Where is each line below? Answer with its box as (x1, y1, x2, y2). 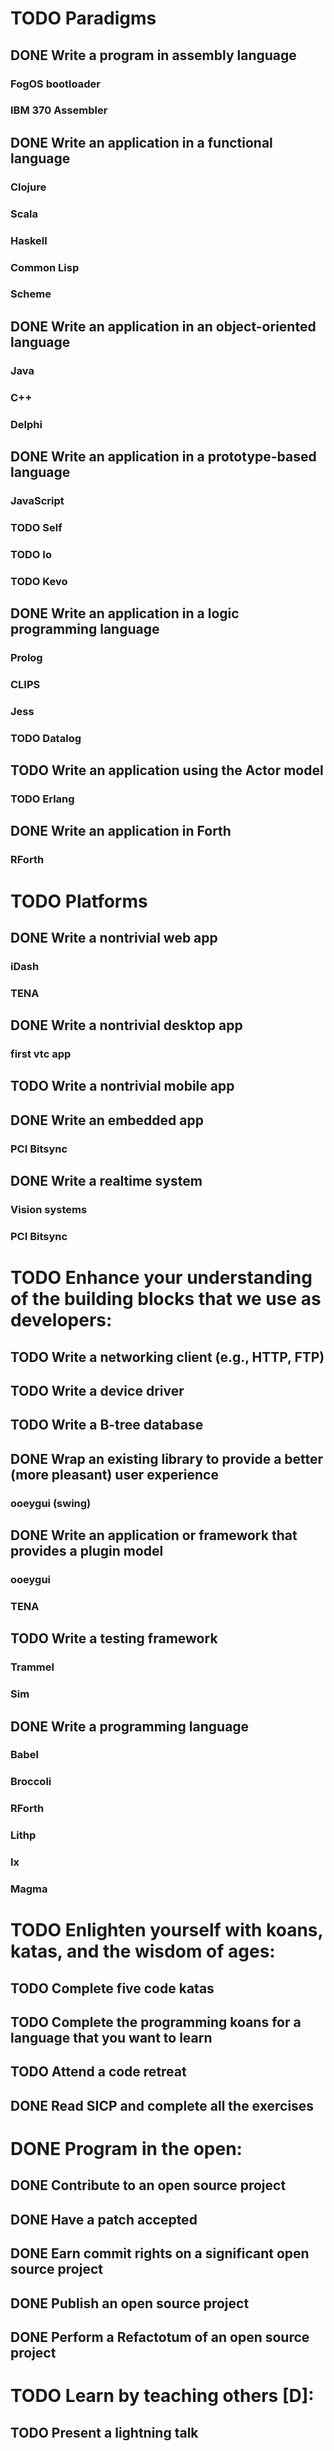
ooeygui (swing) (10, 1496, 92, 1510)
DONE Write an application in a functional (10, 134, 273, 151)
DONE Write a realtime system (10, 1173, 203, 1190)
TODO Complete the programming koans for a (10, 2014, 302, 2031)
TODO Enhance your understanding (10, 1267, 313, 1289)
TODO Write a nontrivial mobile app (10, 1078, 235, 1095)
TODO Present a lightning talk (10, 2424, 199, 2441)
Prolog (10, 650, 43, 664)
